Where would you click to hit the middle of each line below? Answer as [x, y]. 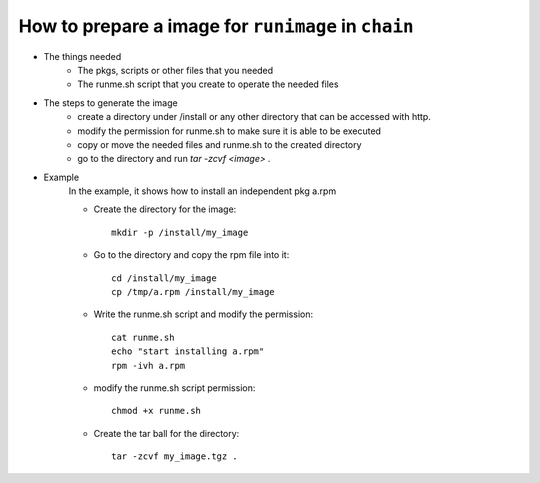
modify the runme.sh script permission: [174, 387]
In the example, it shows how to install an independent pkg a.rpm [202, 191]
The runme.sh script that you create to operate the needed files [208, 84]
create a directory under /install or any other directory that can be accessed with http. [254, 117]
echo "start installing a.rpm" [188, 351]
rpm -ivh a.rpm [148, 365]
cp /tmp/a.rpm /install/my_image [193, 292]
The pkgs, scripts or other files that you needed [175, 70]
